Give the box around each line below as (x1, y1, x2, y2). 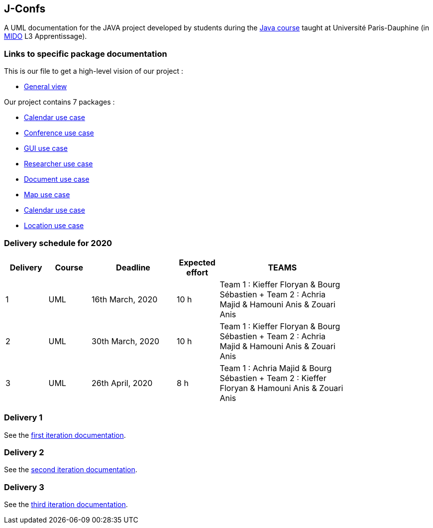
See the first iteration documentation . (4, 430, 126, 439)
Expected (179, 257, 216, 267)
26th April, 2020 (92, 378, 153, 388)
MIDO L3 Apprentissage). (4, 32, 87, 41)
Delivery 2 (4, 447, 44, 458)
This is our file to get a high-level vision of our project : (4, 67, 184, 76)
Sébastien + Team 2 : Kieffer (219, 373, 326, 383)
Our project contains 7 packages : (4, 98, 115, 107)
